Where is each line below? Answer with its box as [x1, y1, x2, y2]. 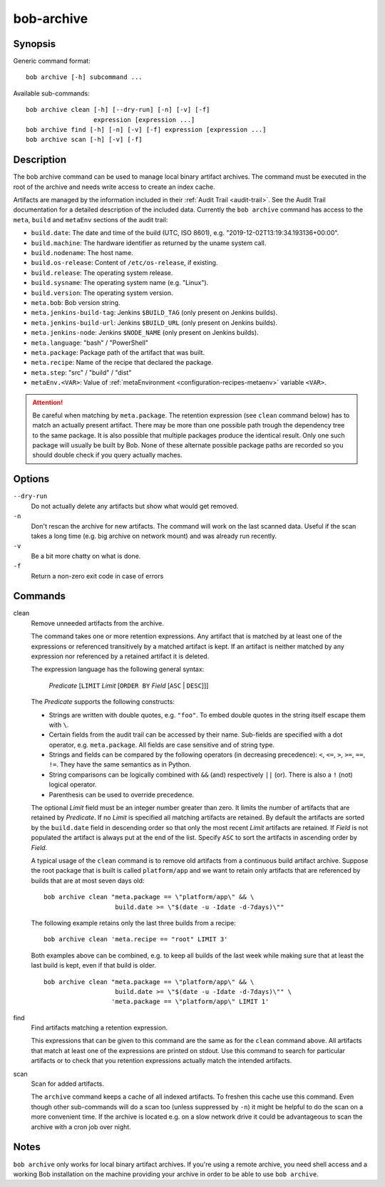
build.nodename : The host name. [31, 249, 133, 257]
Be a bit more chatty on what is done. [31, 551, 141, 560]
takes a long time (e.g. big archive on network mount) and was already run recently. [31, 532, 277, 540]
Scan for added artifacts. [31, 1079, 105, 1088]
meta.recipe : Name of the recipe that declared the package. [31, 358, 213, 367]
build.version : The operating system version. [31, 289, 173, 297]
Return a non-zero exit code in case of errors [31, 571, 164, 580]
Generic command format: [13, 57, 91, 66]
